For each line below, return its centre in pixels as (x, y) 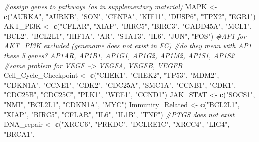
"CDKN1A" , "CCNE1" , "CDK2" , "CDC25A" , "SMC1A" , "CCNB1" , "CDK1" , (120, 84)
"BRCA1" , (19, 133)
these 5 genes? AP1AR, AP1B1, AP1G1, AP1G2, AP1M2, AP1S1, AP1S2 (119, 55)
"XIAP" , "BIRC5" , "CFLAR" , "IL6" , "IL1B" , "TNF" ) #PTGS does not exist (119, 114)
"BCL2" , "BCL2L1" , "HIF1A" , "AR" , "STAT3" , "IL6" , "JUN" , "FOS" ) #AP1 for (125, 36)
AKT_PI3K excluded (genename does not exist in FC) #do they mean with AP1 (128, 46)
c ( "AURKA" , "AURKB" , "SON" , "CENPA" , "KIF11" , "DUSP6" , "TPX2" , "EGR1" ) (130, 16)
